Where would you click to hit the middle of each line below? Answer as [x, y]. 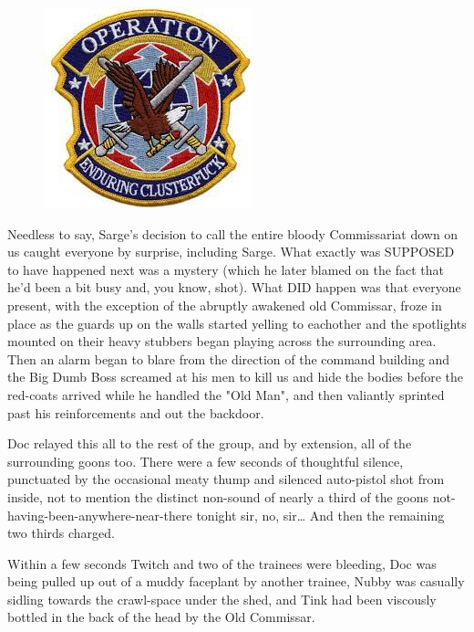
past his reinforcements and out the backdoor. [136, 412]
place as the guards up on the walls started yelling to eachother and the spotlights [237, 323]
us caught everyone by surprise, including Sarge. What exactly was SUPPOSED [231, 252]
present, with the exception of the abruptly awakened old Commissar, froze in [225, 305]
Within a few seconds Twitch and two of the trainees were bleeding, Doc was [222, 563]
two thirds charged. [61, 533]
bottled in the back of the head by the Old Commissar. [161, 617]
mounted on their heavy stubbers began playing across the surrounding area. [222, 341]
